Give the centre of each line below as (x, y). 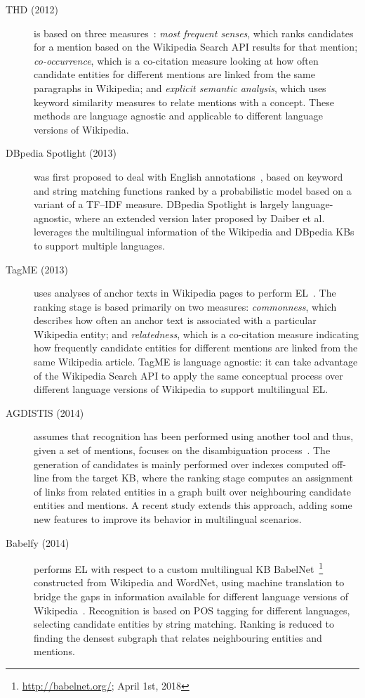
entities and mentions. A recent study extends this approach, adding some (193, 505)
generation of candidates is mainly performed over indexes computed (181, 464)
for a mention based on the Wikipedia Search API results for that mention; (196, 47)
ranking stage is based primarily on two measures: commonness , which (185, 306)
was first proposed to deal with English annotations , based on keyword (188, 176)
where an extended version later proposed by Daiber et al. (200, 218)
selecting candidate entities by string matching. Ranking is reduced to (184, 624)
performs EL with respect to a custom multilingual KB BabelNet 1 (179, 568)
